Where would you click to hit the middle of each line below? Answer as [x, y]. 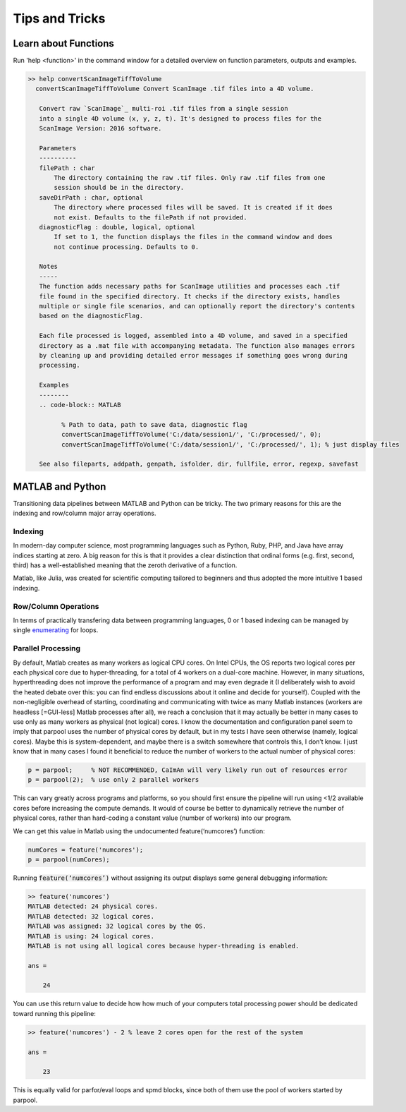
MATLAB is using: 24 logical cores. [91, 936]
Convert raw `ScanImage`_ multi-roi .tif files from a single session [164, 109]
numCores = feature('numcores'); [86, 850]
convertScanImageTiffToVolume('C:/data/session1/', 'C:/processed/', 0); [191, 435]
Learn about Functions [63, 43]
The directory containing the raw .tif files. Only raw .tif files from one [190, 177]
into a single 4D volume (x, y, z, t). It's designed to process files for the [180, 119]
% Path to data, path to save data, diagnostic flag [154, 424]
